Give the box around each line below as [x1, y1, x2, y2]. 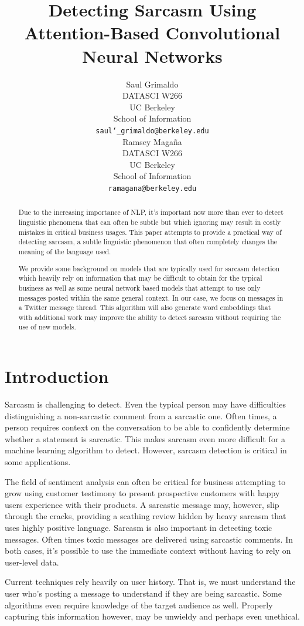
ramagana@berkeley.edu [108, 184, 197, 193]
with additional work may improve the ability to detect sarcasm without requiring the [18, 312, 281, 322]
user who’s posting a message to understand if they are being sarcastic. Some [5, 587, 282, 599]
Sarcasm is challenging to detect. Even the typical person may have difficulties [5, 398, 286, 410]
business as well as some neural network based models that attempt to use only [18, 282, 261, 292]
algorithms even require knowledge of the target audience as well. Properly [5, 598, 273, 611]
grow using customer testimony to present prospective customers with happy [5, 487, 280, 499]
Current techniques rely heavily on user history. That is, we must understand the [5, 575, 296, 588]
